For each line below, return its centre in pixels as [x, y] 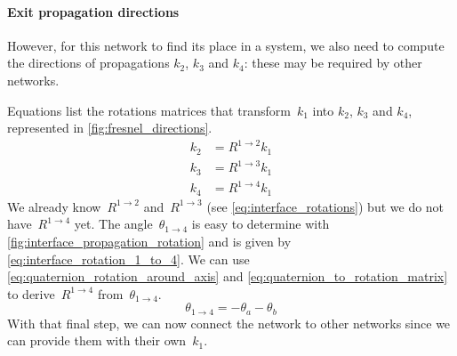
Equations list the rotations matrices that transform [149, 110]
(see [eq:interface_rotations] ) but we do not [325, 206]
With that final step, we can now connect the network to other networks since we [229, 323]
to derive [31, 293]
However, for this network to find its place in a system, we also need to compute [226, 45]
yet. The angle [113, 224]
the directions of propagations [88, 63]
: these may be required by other [333, 63]
